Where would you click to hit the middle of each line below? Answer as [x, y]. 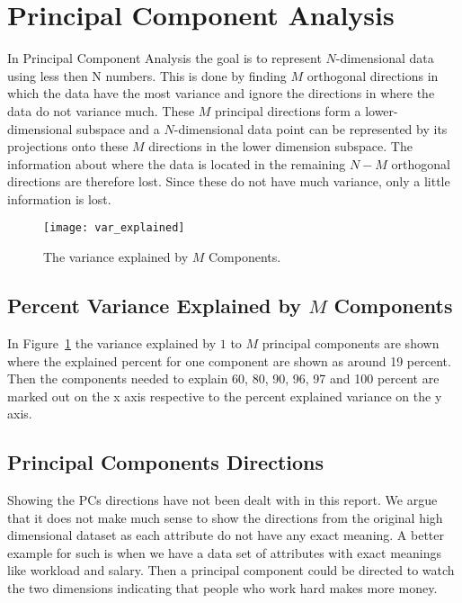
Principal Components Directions [166, 462]
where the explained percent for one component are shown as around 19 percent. [229, 360]
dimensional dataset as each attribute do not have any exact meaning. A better [226, 535]
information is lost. [59, 198]
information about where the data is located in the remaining [177, 163]
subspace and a [118, 128]
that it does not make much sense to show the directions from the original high [225, 517]
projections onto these [68, 146]
